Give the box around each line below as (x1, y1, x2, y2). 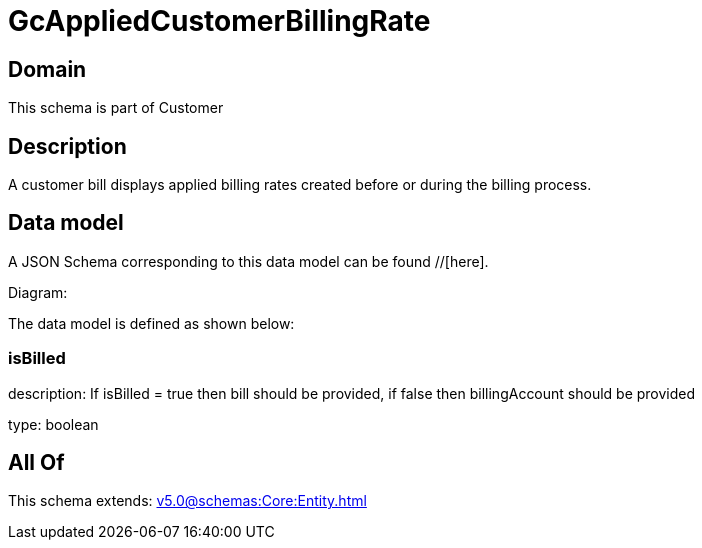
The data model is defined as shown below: (8, 314, 295, 332)
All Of (8, 450, 65, 476)
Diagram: (8, 283, 68, 301)
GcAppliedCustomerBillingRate (8, 4, 431, 38)
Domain (8, 56, 87, 82)
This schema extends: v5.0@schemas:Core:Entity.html (8, 492, 367, 510)
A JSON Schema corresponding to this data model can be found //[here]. (8, 252, 489, 270)
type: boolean (8, 415, 99, 433)
